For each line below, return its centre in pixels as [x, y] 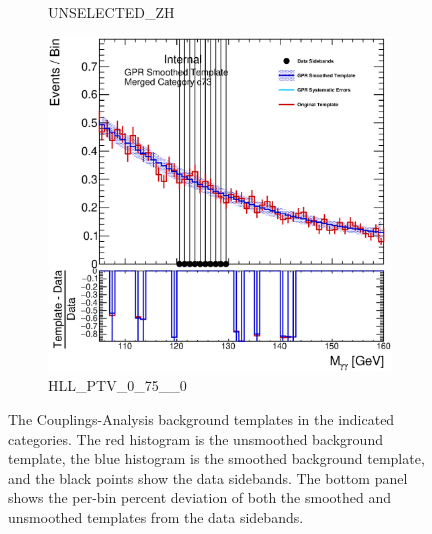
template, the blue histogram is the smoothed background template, [216, 458]
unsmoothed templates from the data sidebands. [156, 517]
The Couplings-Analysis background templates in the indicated [201, 419]
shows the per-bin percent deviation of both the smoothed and [199, 497]
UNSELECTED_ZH [111, 12]
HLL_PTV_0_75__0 [117, 385]
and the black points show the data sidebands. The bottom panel [208, 477]
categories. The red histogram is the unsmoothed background [195, 438]
